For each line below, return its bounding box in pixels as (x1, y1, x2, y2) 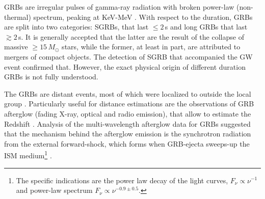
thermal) (4, 11, 31, 22)
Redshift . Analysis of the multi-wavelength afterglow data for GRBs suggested (4, 118, 251, 129)
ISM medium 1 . (4, 149, 52, 160)
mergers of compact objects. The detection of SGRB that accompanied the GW (4, 51, 253, 62)
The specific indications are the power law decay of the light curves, (16, 175, 228, 185)
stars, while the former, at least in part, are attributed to (62, 41, 241, 52)
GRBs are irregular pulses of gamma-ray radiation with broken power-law (4, 2, 234, 12)
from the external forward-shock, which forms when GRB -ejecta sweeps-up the (4, 138, 250, 149)
